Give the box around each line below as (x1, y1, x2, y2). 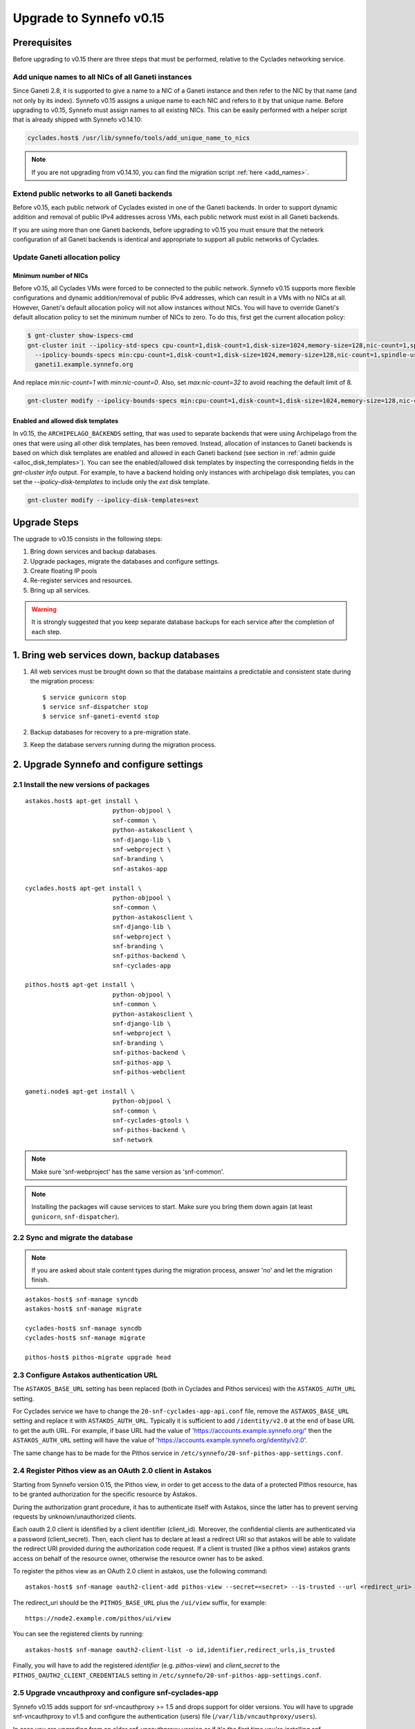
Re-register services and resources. (30, 576, 133, 584)
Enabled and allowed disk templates (12, 416, 119, 425)
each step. (31, 627, 62, 636)
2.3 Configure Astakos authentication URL (12, 1370, 158, 1380)
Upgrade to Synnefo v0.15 (12, 10, 165, 26)
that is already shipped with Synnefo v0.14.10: (12, 115, 142, 124)
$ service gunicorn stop (42, 693, 127, 701)
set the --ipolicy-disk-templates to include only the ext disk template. (12, 478, 210, 486)
